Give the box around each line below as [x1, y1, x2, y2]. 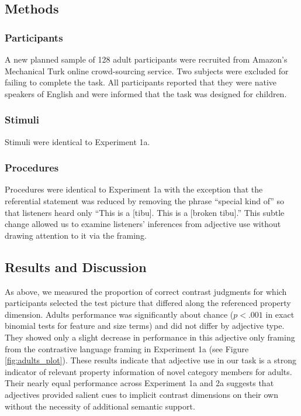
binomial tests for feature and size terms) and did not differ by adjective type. [5, 319, 285, 332]
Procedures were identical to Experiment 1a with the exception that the [5, 183, 263, 195]
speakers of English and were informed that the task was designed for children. [5, 87, 287, 99]
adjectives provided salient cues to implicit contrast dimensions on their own [5, 388, 279, 400]
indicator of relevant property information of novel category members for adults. [5, 365, 292, 377]
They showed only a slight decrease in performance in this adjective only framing [5, 331, 295, 343]
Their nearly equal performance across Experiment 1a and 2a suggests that [5, 377, 274, 389]
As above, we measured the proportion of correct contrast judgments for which [5, 285, 287, 297]
